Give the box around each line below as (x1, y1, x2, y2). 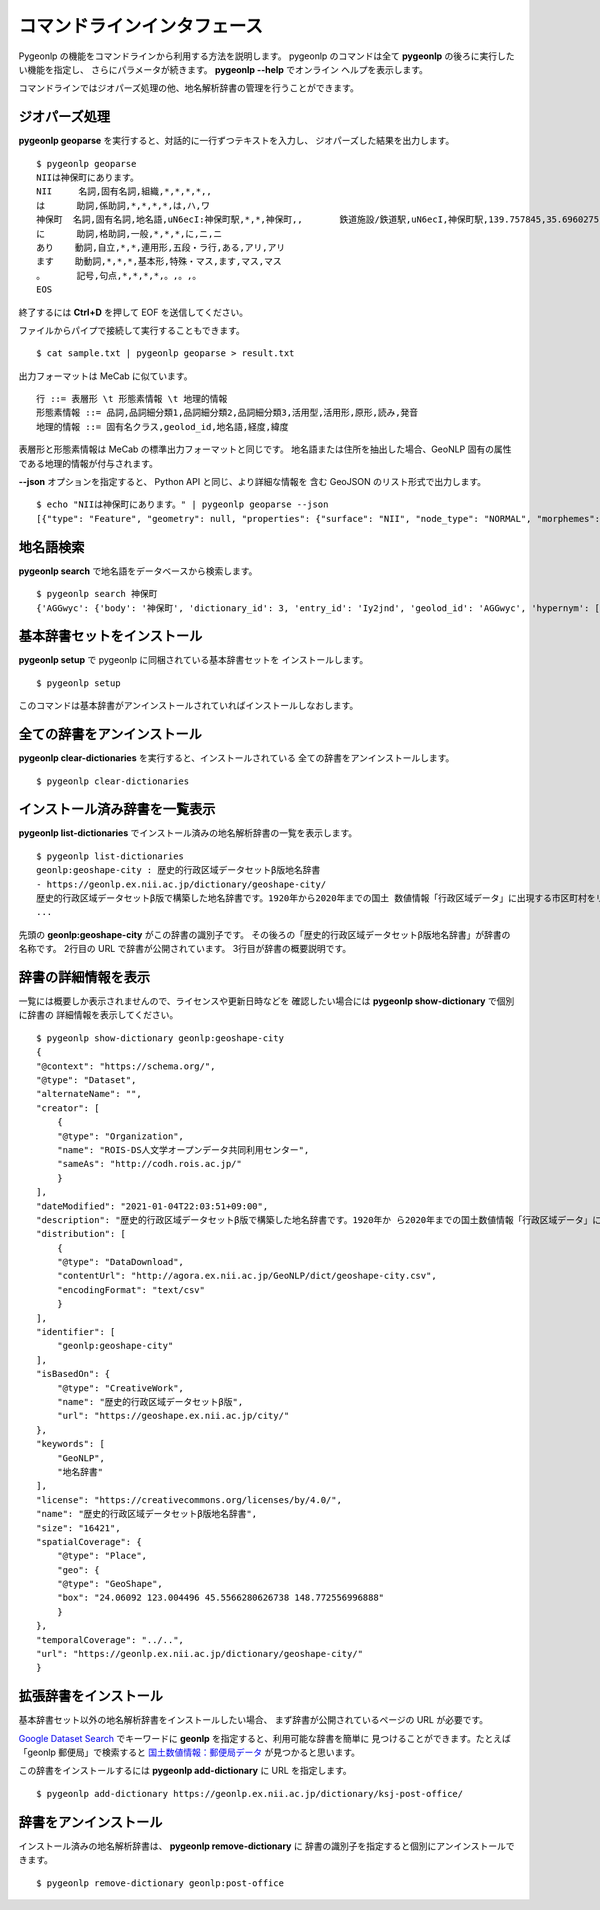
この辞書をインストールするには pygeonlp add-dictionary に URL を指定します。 (18, 1765, 352, 1777)
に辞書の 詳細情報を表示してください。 (18, 1009, 179, 1021)
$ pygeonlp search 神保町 (36, 588, 158, 600)
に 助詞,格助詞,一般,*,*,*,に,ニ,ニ (36, 228, 223, 239)
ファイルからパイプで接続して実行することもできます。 (18, 324, 245, 336)
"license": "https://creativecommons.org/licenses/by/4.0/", (36, 1494, 342, 1505)
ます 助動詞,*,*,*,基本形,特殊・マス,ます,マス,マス (36, 256, 282, 267)
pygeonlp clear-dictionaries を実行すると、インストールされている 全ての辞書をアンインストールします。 (18, 752, 455, 764)
